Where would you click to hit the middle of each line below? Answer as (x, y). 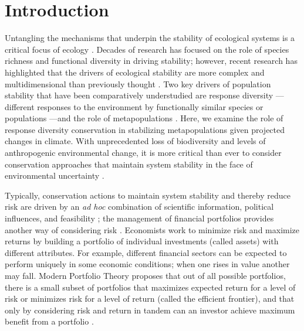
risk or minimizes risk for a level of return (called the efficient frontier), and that (150, 298)
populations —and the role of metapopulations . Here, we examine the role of (144, 118)
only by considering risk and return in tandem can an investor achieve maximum (150, 310)
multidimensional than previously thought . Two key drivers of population (138, 83)
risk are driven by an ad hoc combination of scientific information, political (139, 207)
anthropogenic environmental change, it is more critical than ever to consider (143, 153)
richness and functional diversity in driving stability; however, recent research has (151, 61)
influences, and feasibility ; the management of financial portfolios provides (139, 218)
